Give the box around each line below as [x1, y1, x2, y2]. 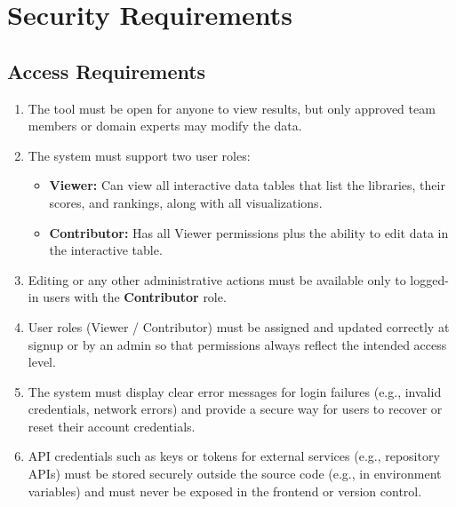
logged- [410, 270, 449, 289]
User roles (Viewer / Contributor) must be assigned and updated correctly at [28, 317, 450, 336]
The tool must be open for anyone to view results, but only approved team [28, 99, 436, 117]
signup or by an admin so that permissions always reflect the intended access [28, 335, 447, 353]
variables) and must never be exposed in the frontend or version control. [28, 481, 422, 500]
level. [28, 353, 56, 371]
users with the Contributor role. [43, 288, 227, 306]
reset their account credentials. [28, 416, 196, 435]
